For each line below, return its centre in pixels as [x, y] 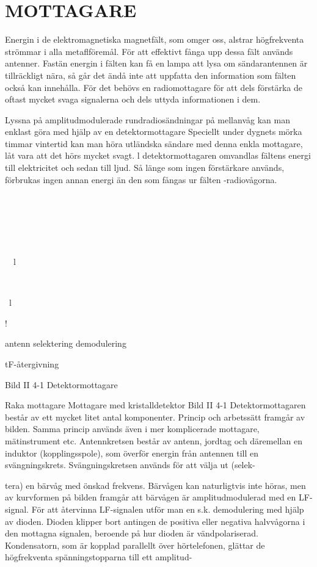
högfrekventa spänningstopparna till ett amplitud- [99, 557]
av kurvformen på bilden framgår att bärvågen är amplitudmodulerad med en [151, 497]
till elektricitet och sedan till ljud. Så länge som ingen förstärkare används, [145, 168]
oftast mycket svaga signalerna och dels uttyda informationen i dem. [133, 99]
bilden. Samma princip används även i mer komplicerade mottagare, [132, 429]
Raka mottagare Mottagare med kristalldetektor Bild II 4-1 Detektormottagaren [155, 405]
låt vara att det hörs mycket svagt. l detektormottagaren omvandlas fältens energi [158, 155]
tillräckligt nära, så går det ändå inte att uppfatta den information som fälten [151, 75]
